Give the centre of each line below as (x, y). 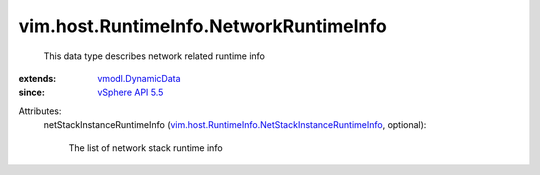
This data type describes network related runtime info (154, 56)
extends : (37, 78)
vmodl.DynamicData (139, 78)
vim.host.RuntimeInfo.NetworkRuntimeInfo (202, 26)
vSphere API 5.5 (130, 92)
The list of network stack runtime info (146, 147)
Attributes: (40, 111)
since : (31, 92)
